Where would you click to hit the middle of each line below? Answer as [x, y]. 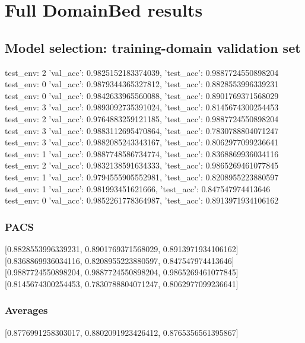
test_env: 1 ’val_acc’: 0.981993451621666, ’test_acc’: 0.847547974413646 [138, 188]
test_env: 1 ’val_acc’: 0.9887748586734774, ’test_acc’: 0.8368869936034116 [142, 153]
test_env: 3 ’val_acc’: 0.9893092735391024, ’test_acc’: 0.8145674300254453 [142, 107]
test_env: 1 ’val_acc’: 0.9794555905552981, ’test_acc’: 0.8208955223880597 [142, 177]
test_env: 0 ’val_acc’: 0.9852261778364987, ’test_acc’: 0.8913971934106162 [142, 200]
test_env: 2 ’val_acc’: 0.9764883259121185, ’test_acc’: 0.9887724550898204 [142, 118]
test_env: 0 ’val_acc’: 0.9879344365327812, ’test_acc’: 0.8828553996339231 [142, 84]
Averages [26, 310]
